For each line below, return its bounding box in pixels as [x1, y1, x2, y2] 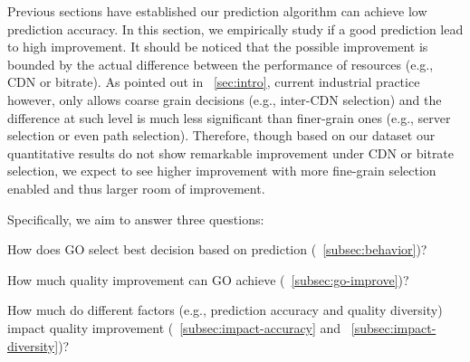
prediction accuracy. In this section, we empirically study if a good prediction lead [7, 19, 464, 38]
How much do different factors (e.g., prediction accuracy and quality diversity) [7, 300, 443, 319]
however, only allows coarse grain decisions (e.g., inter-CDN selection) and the [7, 90, 442, 109]
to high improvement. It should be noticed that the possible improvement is [7, 37, 428, 56]
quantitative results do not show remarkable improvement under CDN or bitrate [7, 143, 455, 162]
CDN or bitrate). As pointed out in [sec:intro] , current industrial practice [7, 72, 420, 91]
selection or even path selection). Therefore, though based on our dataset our [7, 126, 436, 145]
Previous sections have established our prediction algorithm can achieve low [7, 2, 427, 20]
